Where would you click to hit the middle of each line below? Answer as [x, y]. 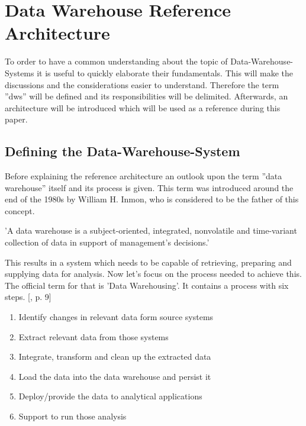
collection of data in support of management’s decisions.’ [107, 242]
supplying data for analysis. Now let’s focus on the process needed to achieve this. [153, 274]
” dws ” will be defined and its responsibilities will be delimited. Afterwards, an [146, 96]
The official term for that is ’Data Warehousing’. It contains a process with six [147, 285]
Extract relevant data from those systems [94, 336]
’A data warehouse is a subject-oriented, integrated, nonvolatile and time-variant [151, 230]
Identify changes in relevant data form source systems [116, 317]
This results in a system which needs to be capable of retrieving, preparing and [148, 262]
